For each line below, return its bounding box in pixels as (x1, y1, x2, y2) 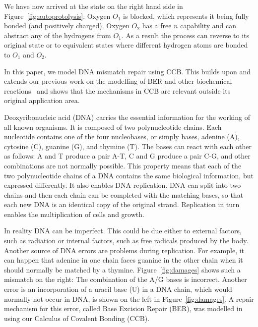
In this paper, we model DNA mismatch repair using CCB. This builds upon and (4, 66, 251, 76)
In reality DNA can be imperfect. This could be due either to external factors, (4, 225, 242, 236)
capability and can (180, 20, 237, 31)
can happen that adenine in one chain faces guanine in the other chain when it (4, 255, 243, 265)
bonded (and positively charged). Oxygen (4, 20, 129, 31)
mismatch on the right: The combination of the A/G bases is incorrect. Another (4, 274, 247, 284)
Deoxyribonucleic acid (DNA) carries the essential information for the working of (4, 111, 250, 122)
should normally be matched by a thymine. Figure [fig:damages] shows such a (4, 264, 241, 274)
